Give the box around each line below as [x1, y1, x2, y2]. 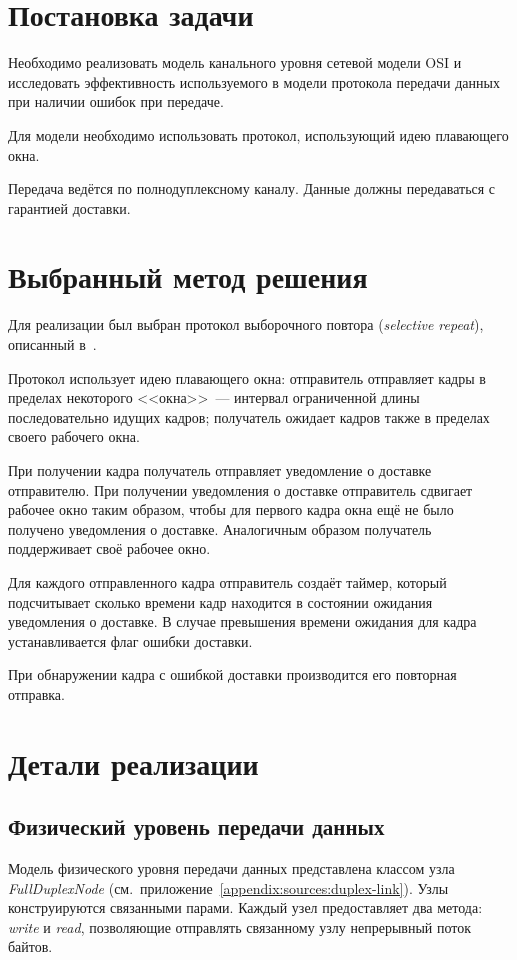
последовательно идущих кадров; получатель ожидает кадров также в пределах [8, 406, 490, 427]
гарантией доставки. [8, 197, 131, 218]
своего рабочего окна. [8, 426, 140, 447]
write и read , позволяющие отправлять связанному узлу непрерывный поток [8, 916, 472, 937]
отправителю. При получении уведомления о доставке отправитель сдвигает [8, 479, 473, 500]
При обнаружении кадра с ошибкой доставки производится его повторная [8, 664, 457, 685]
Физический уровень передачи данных [8, 811, 385, 842]
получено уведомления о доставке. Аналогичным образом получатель [8, 518, 432, 539]
